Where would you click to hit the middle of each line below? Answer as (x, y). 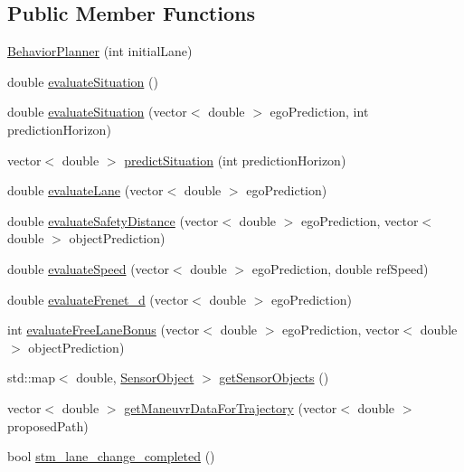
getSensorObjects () (274, 378)
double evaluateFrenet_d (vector (98, 299)
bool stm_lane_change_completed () (111, 456)
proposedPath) (48, 425)
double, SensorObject (135, 378)
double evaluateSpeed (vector (88, 268)
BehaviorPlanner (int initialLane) (100, 51)
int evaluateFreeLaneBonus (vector (104, 330)
